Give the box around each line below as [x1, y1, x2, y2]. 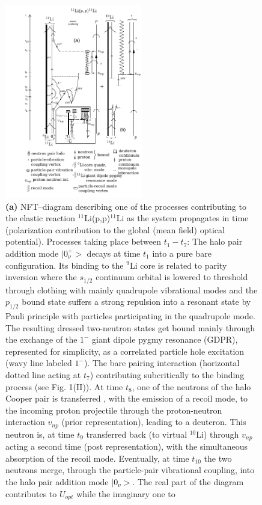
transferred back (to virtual [86, 427, 187, 440]
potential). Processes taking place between [5, 235, 162, 248]
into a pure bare [152, 246, 212, 259]
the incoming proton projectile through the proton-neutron [5, 403, 222, 416]
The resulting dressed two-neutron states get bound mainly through [5, 321, 255, 334]
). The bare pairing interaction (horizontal [84, 357, 240, 369]
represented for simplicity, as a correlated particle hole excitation [5, 344, 245, 357]
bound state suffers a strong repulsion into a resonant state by [22, 295, 251, 308]
